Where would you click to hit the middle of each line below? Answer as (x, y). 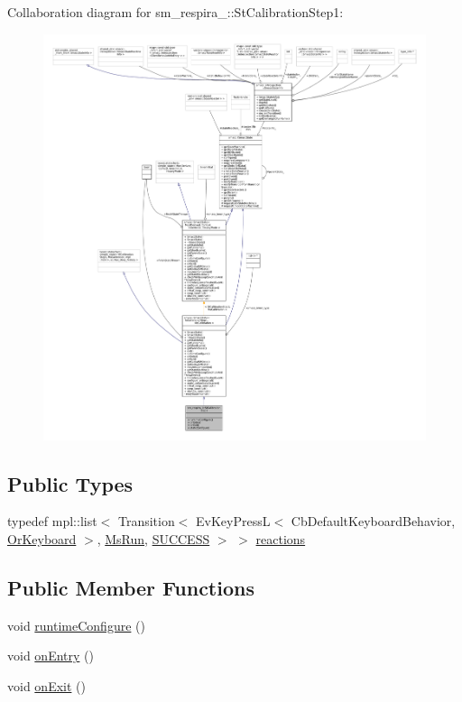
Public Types (70, 483)
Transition (146, 521)
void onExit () (46, 685)
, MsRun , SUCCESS (153, 538)
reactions (281, 538)
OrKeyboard (42, 538)
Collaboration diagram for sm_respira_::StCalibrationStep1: (176, 12)
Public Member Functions (131, 587)
